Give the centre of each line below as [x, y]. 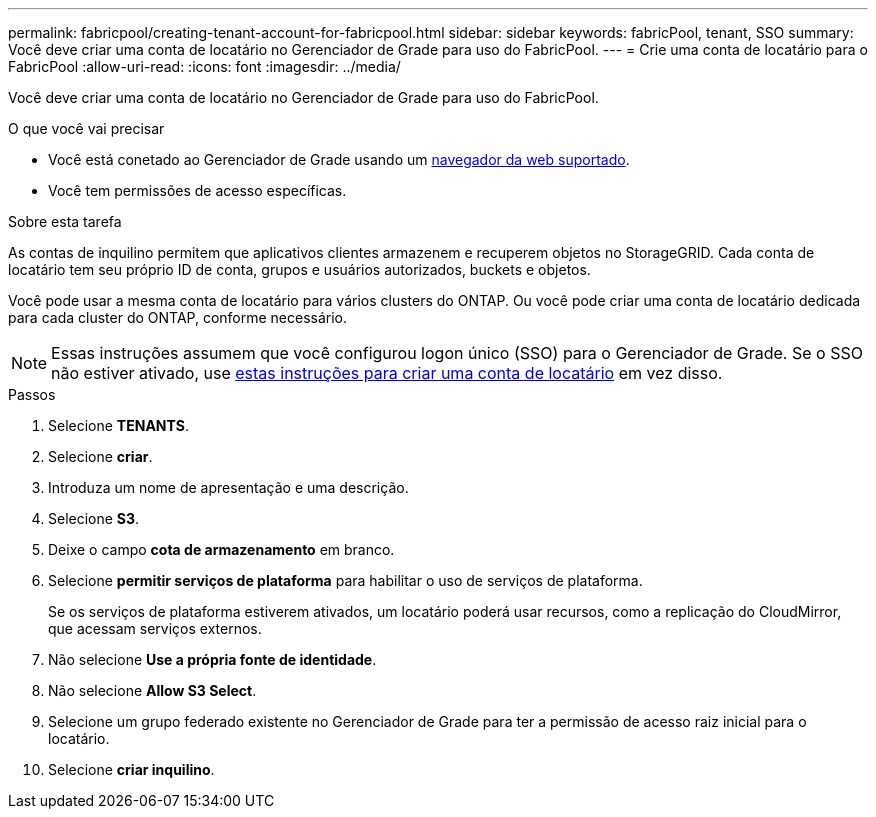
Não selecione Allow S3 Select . [152, 690]
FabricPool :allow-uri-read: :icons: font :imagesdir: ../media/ [204, 66]
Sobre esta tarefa [65, 221]
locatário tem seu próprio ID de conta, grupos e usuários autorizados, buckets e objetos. [299, 269]
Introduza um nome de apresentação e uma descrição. [228, 487]
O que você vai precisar [86, 128]
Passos [32, 394]
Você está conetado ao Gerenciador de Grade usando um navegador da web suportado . [339, 159]
